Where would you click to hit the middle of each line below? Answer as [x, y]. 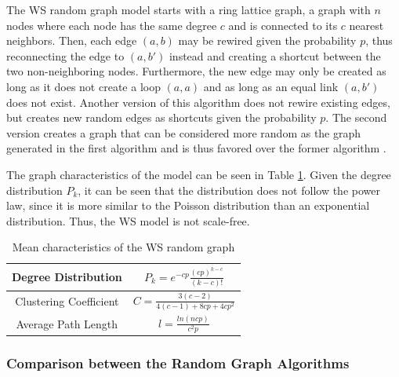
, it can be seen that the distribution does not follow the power [229, 190]
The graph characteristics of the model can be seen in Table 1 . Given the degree [199, 174]
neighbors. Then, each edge [72, 40]
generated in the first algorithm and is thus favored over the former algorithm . [196, 148]
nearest [366, 25]
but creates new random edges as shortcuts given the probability [161, 117]
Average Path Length [67, 323]
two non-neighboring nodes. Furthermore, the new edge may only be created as [196, 71]
